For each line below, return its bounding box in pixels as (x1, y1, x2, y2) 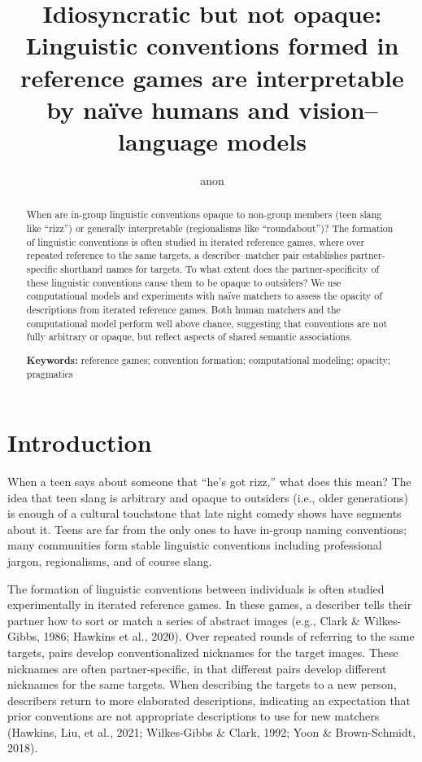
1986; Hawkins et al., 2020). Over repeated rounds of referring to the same (43, 628, 415, 645)
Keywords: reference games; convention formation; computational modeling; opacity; (26, 353, 391, 367)
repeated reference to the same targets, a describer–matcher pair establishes (26, 248, 348, 262)
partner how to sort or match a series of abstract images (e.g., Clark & (7, 611, 360, 628)
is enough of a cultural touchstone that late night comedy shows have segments (7, 505, 402, 522)
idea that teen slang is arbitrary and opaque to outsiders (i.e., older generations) (7, 488, 408, 506)
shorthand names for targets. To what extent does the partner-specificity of (60, 261, 380, 275)
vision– (298, 92, 378, 125)
